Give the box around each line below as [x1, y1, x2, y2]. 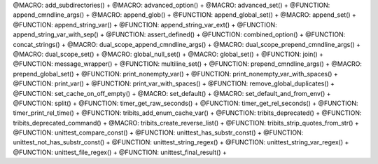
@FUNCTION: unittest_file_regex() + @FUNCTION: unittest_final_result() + [13, 148, 227, 156]
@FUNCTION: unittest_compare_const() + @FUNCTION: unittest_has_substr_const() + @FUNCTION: [13, 128, 304, 137]
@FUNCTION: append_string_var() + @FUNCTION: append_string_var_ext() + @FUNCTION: [13, 20, 277, 29]
